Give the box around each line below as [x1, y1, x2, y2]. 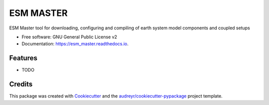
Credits [9, 80, 33, 89]
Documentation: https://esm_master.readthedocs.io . [21, 41, 129, 47]
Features [9, 54, 37, 62]
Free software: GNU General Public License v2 [21, 34, 117, 40]
